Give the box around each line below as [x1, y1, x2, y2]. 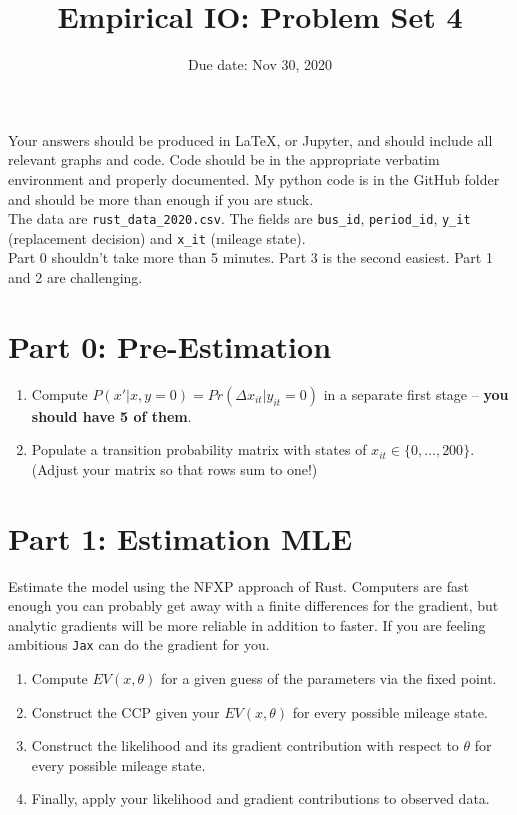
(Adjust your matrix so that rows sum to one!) [31, 458, 318, 479]
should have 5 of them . [31, 405, 192, 426]
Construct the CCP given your [31, 701, 220, 722]
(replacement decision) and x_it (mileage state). [8, 227, 306, 248]
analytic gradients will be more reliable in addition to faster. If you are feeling [8, 614, 486, 635]
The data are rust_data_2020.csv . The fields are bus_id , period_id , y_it [8, 208, 471, 229]
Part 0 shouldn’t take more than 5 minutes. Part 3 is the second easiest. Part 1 [8, 247, 493, 268]
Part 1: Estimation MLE [8, 517, 353, 558]
